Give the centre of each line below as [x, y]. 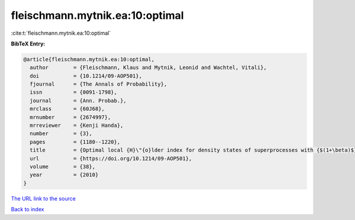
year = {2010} [64, 175]
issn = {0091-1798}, [74, 92]
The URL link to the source [43, 198]
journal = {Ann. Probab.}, [78, 101]
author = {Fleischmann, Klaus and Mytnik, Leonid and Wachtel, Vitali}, [149, 68]
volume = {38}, [63, 167]
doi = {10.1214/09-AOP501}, [86, 76]
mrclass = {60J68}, [67, 109]
